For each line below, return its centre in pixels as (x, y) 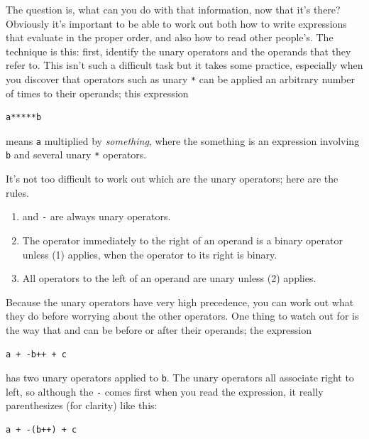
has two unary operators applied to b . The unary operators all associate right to (180, 378)
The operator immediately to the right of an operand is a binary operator (182, 240)
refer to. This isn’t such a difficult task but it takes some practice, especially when (184, 65)
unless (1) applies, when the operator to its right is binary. (150, 254)
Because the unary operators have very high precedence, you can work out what (180, 302)
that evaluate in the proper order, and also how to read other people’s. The (170, 37)
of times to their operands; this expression (97, 93)
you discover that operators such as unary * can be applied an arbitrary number (180, 78)
